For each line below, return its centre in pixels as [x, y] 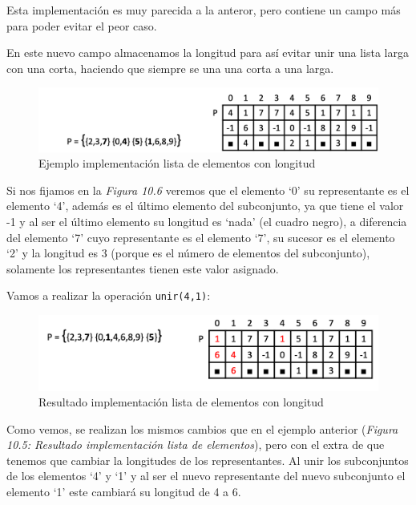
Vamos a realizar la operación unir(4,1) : [109, 295]
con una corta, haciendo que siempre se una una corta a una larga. [170, 68]
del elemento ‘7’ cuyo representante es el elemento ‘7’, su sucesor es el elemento [201, 237]
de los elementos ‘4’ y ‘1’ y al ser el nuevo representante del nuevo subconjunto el [206, 476]
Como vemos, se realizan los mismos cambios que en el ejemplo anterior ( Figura [202, 428]
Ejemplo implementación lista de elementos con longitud [177, 163]
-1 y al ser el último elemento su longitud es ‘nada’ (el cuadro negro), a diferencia [207, 222]
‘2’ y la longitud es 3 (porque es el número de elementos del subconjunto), [188, 253]
